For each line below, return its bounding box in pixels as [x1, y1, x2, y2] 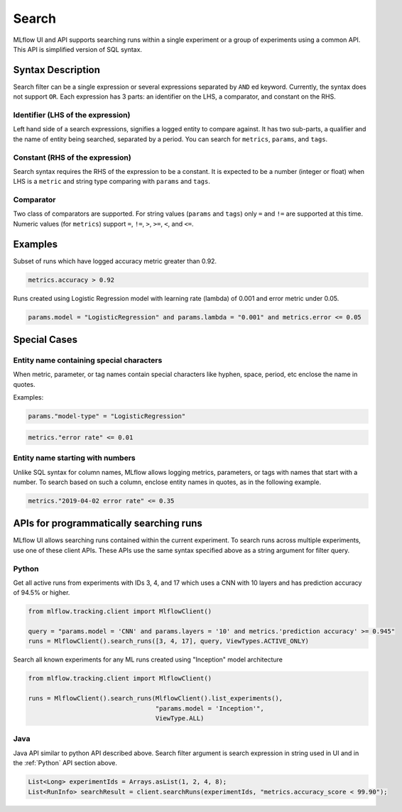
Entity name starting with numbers [13, 453, 136, 463]
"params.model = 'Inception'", [155, 704, 264, 713]
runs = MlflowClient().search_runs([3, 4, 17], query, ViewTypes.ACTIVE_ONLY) [28, 637, 309, 645]
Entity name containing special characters [13, 356, 163, 366]
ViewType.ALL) [155, 714, 205, 722]
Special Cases [13, 334, 78, 346]
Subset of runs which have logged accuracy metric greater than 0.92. [13, 256, 217, 265]
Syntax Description [13, 64, 101, 76]
